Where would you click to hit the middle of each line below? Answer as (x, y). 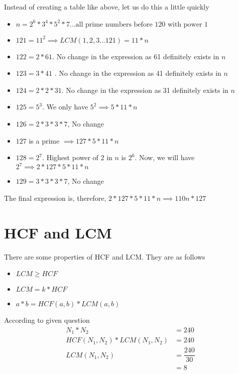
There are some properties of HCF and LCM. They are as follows (105, 256)
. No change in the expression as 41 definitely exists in (138, 73)
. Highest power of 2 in (77, 157)
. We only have (65, 107)
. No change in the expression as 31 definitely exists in (145, 90)
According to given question (47, 320)
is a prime (44, 140)
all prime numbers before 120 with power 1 (142, 24)
